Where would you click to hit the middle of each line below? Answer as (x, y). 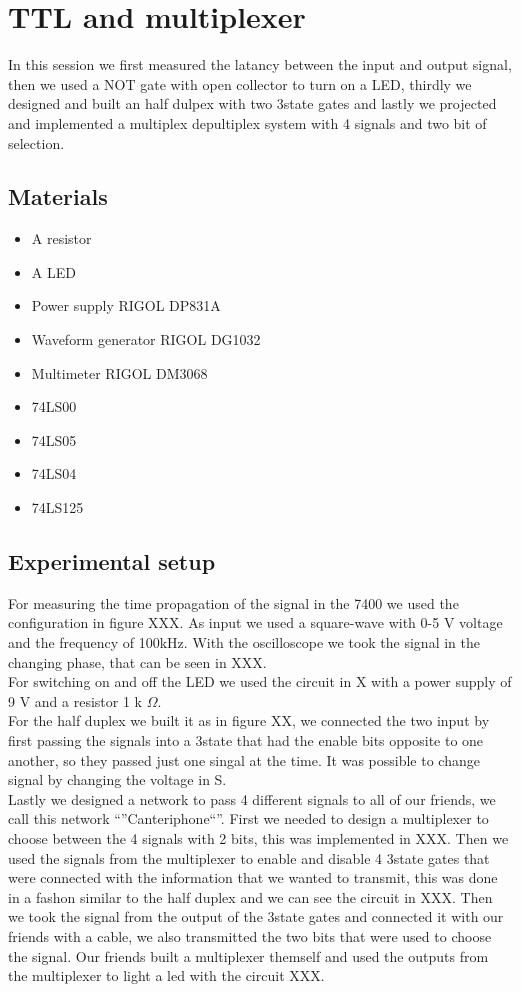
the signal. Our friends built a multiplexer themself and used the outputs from (248, 955)
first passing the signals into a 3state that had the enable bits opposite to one (246, 740)
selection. (36, 142)
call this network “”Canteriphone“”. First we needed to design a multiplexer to (248, 818)
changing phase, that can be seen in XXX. (137, 661)
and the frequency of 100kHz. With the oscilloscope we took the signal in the (244, 642)
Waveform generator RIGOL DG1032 (146, 339)
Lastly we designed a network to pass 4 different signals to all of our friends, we (252, 798)
